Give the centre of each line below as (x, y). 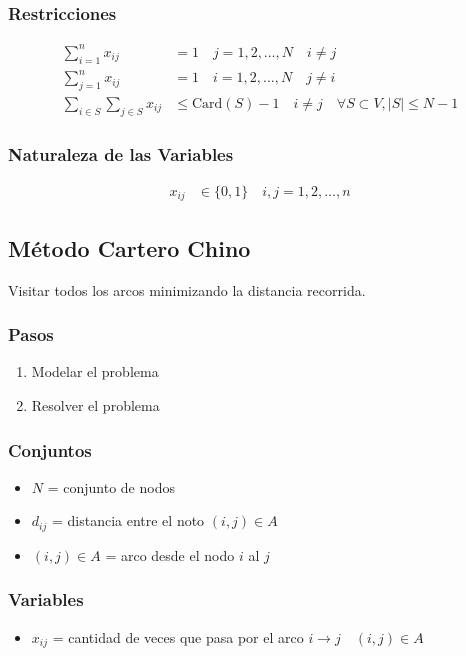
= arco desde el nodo (170, 554)
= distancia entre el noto (128, 520)
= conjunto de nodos (111, 486)
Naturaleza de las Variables (121, 153)
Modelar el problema (95, 371)
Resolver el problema (95, 405)
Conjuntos (50, 449)
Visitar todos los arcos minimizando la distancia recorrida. (187, 289)
